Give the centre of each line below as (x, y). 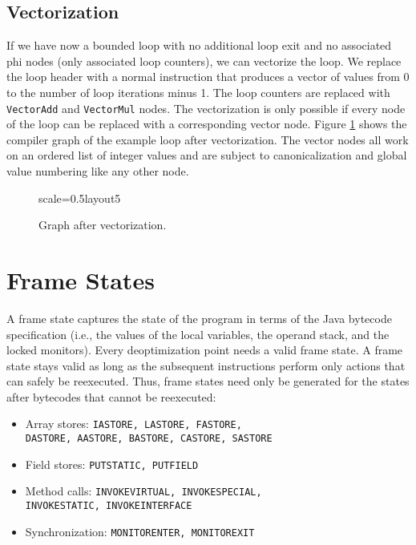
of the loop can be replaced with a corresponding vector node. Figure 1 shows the (207, 124)
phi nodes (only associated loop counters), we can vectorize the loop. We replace (204, 61)
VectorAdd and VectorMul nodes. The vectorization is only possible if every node (206, 108)
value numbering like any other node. (98, 171)
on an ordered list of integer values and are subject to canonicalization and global (207, 155)
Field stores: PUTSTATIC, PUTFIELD (112, 464)
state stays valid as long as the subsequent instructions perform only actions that (206, 365)
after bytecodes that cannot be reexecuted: (111, 396)
